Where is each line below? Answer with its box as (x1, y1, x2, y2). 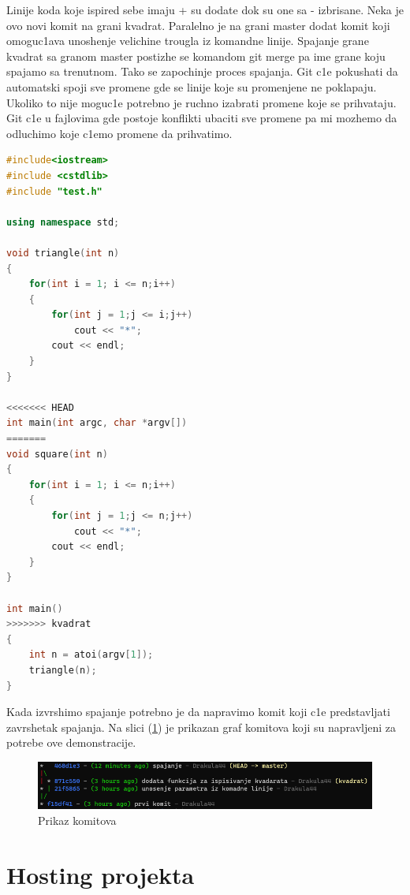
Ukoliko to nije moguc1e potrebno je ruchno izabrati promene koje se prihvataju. (6, 94, 397, 110)
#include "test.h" (6, 185, 102, 197)
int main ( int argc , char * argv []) (6, 417, 188, 429)
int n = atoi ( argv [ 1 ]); (28, 649, 154, 661)
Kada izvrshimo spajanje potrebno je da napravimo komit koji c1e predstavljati (6, 703, 390, 720)
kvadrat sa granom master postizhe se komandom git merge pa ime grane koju (6, 47, 386, 64)
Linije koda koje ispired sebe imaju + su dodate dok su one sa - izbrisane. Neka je (6, 2, 404, 17)
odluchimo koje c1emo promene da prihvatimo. (6, 125, 233, 141)
